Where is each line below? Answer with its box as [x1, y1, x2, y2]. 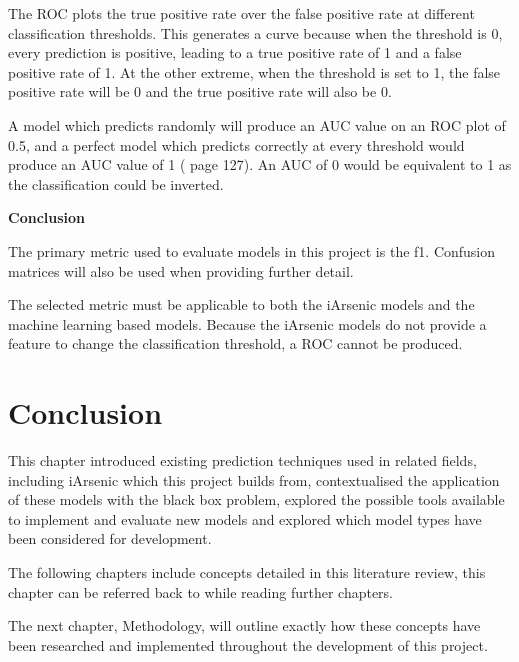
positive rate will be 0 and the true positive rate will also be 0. [8, 81, 392, 102]
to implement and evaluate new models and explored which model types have [8, 508, 482, 529]
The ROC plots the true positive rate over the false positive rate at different [8, 3, 475, 23]
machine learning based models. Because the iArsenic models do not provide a [8, 313, 487, 334]
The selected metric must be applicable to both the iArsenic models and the [8, 294, 475, 315]
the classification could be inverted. [8, 173, 224, 194]
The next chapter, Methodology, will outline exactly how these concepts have [8, 615, 481, 636]
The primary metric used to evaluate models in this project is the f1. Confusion [8, 240, 496, 261]
